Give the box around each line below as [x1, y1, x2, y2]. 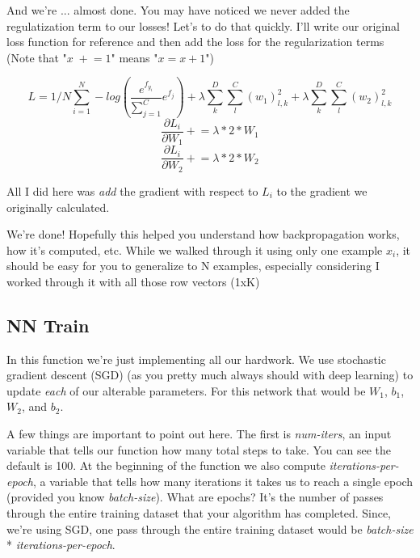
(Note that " [6, 49, 67, 66]
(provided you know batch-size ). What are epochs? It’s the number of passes [6, 488, 384, 505]
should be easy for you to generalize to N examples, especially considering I [6, 257, 380, 274]
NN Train [6, 312, 90, 337]
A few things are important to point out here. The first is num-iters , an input [6, 425, 392, 442]
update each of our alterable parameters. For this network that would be [6, 382, 366, 399]
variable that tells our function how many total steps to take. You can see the [6, 441, 391, 458]
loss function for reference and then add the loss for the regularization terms [6, 33, 384, 50]
